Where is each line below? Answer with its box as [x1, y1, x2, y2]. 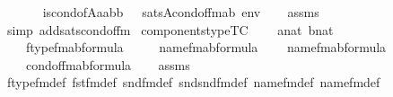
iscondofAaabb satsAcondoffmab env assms [42, 3, 319, 21]
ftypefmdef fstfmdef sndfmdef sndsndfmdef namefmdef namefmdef [6, 73, 380, 92]
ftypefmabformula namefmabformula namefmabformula [25, 38, 387, 57]
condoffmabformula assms [25, 55, 190, 74]
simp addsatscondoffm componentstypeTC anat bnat [6, 20, 334, 39]
